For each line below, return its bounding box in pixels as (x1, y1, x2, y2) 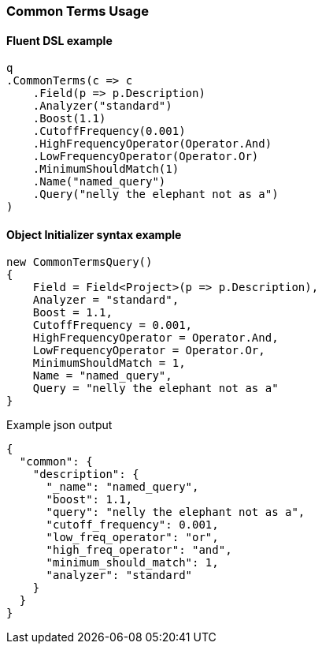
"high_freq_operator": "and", (46, 544, 232, 557)
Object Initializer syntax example (6, 227, 182, 241)
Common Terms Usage (6, 3, 149, 19)
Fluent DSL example (6, 33, 113, 47)
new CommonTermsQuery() (6, 256, 153, 269)
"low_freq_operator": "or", (46, 531, 219, 544)
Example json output (6, 418, 113, 432)
